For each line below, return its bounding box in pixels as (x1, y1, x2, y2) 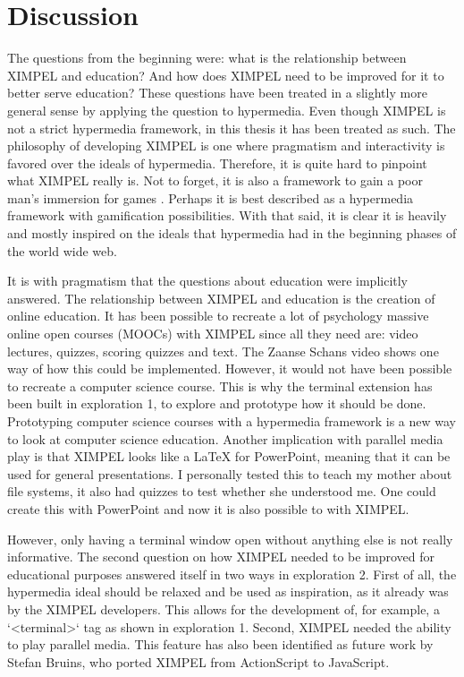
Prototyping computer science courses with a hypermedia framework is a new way (7, 412, 456, 430)
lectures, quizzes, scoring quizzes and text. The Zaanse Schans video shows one (7, 341, 439, 360)
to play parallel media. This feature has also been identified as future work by (7, 635, 434, 654)
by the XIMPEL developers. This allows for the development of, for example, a (7, 599, 440, 618)
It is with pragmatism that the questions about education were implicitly (7, 271, 408, 290)
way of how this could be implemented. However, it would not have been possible (7, 359, 452, 378)
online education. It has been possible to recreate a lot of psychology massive (7, 306, 429, 325)
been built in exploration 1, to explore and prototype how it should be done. (7, 394, 426, 413)
